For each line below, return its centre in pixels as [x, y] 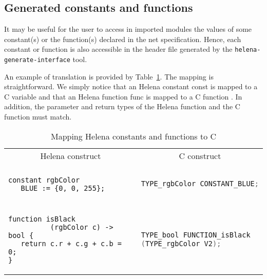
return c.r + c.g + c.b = [71, 243]
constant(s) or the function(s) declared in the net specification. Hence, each [123, 39]
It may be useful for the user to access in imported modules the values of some [128, 29]
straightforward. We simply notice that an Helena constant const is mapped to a [131, 86]
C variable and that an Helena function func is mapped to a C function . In [123, 96]
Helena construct [71, 155]
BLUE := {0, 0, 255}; [63, 188]
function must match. [38, 117]
